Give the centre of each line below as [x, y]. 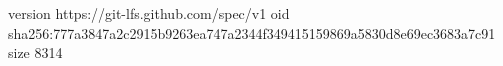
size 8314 [35, 52]
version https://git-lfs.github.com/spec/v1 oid [149, 13]
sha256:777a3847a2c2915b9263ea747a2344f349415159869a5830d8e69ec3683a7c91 [252, 32]
